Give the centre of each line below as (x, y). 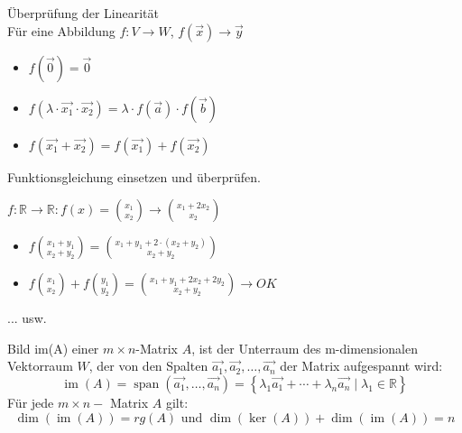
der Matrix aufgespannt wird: (361, 366)
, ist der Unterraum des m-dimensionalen (305, 348)
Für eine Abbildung (61, 30)
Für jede (31, 402)
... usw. (27, 318)
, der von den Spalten (148, 366)
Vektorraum (40, 366)
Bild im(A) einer (53, 348)
